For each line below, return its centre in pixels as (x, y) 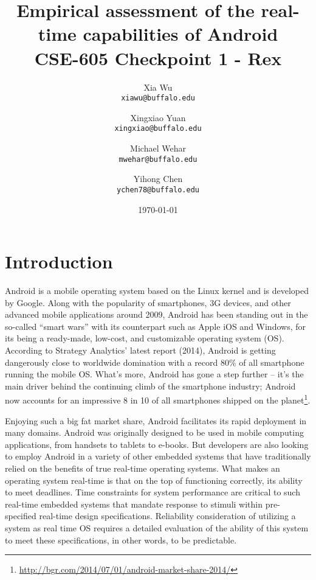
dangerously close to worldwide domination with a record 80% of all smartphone (155, 362)
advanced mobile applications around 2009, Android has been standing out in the (156, 314)
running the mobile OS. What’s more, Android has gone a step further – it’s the (154, 374)
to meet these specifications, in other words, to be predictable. (121, 540)
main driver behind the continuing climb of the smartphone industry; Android (150, 386)
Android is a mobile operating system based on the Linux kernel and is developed (157, 291)
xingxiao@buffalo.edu (158, 129)
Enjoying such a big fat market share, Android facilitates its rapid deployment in (156, 420)
